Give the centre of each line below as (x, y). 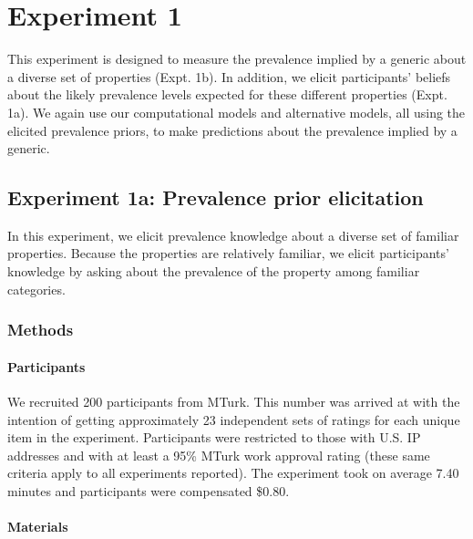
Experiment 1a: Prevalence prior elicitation (216, 197)
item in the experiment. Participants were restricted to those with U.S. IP (214, 437)
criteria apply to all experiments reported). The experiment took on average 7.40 (233, 473)
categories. (36, 289)
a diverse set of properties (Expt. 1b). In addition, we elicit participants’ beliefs (229, 76)
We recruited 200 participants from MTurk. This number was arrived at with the (234, 401)
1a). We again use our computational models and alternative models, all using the (236, 112)
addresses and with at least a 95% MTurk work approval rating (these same (219, 455)
